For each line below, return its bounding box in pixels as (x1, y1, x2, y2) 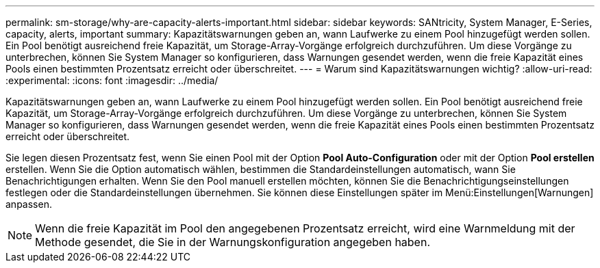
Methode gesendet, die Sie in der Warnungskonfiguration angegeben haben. (35, 235, 431, 249)
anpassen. (5, 198, 52, 210)
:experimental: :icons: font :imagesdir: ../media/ (5, 75, 218, 86)
